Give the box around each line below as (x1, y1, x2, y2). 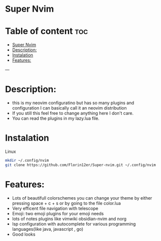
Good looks (12, 231, 36, 237)
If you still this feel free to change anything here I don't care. (12, 111, 134, 116)
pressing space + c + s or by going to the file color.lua (12, 200, 121, 206)
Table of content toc (5, 26, 88, 37)
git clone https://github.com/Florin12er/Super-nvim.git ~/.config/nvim (5, 162, 156, 167)
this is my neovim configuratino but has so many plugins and (12, 100, 134, 106)
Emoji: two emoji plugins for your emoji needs (12, 210, 104, 216)
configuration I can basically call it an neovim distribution (12, 105, 127, 111)
